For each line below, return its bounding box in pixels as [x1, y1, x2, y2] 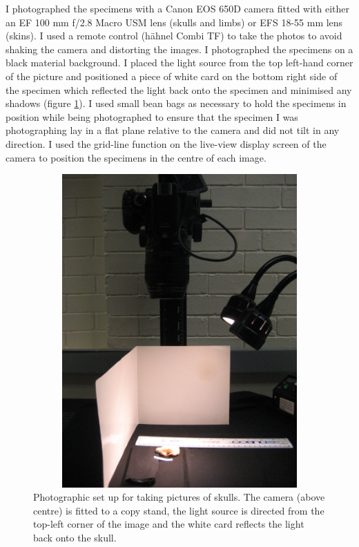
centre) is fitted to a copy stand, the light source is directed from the [33, 503, 324, 517]
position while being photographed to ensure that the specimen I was [6, 109, 298, 124]
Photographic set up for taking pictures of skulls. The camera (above [33, 490, 325, 504]
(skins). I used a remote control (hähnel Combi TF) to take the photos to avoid [6, 28, 342, 43]
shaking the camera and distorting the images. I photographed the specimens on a [6, 41, 353, 56]
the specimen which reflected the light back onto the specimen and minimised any [6, 82, 352, 97]
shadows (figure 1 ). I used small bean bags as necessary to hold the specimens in [6, 96, 347, 111]
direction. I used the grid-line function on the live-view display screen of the [6, 136, 327, 151]
